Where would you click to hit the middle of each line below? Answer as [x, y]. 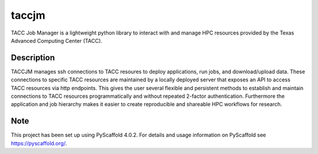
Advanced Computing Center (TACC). [57, 40]
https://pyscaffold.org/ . [39, 143]
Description [33, 58]
